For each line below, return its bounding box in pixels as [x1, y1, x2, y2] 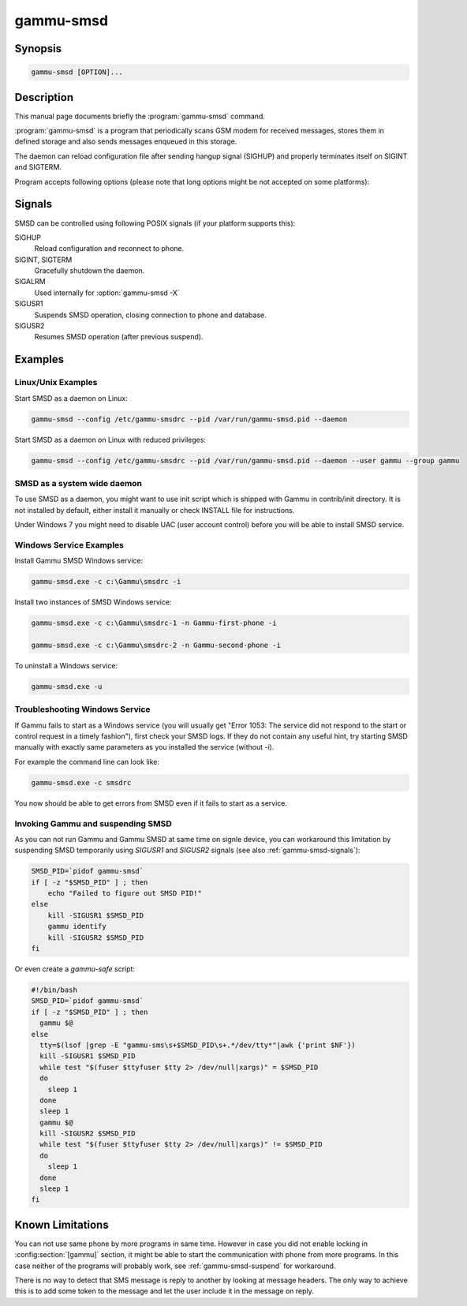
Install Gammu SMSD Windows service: [14, 556, 144, 566]
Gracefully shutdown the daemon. [34, 266, 145, 275]
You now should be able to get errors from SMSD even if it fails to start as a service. [14, 798, 288, 808]
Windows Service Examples [14, 539, 124, 550]
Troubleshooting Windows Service [14, 704, 151, 715]
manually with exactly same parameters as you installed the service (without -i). [14, 743, 275, 752]
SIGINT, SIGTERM [14, 255, 73, 264]
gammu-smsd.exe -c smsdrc [31, 778, 132, 787]
